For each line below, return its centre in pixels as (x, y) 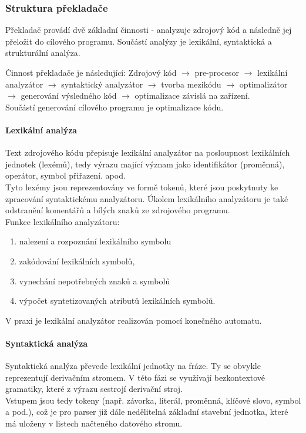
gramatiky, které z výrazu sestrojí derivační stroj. (94, 389)
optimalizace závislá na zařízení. (192, 95)
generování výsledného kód (69, 95)
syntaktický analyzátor (102, 84)
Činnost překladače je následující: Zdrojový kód (91, 72)
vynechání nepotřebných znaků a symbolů (95, 281)
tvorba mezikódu (191, 84)
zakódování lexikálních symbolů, (77, 261)
